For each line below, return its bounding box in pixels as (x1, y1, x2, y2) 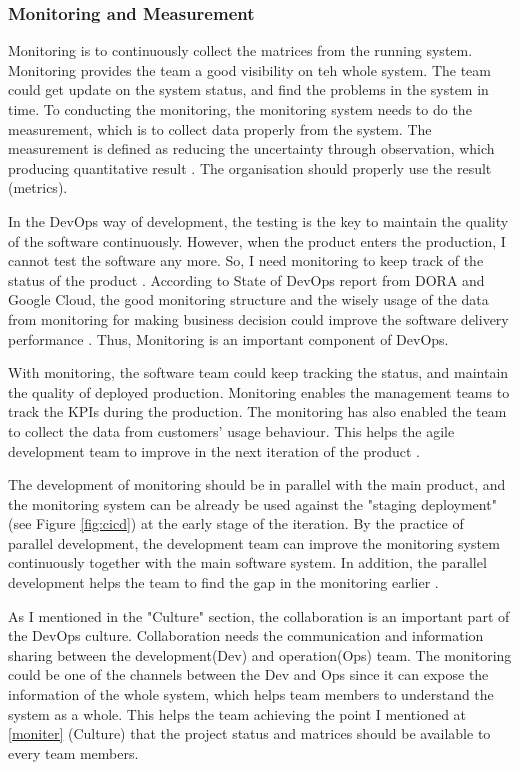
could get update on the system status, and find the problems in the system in (8, 79, 489, 100)
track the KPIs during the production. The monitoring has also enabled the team (8, 401, 507, 422)
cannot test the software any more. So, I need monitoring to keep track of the (8, 250, 484, 271)
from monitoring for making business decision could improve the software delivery (8, 308, 509, 329)
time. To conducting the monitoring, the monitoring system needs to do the (8, 99, 472, 119)
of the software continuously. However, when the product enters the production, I (8, 230, 506, 251)
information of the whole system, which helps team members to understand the (8, 684, 494, 705)
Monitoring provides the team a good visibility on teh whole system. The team (8, 59, 491, 80)
